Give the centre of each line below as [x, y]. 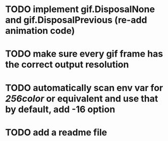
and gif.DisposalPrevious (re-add [76, 20]
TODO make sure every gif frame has [84, 54]
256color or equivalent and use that [82, 98]
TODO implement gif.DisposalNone [80, 9]
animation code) [40, 31]
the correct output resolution [67, 65]
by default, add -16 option [60, 109]
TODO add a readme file [56, 132]
